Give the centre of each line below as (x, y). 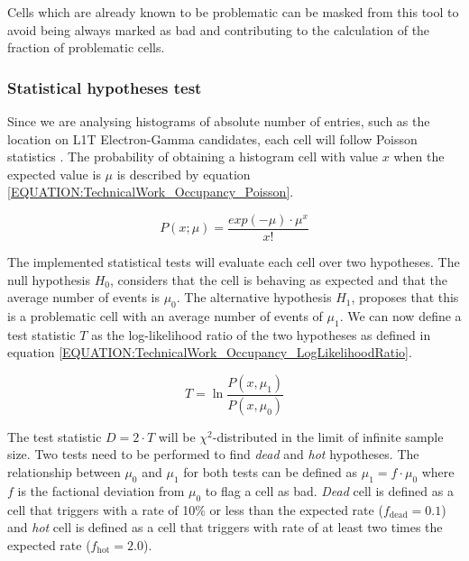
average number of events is (83, 297)
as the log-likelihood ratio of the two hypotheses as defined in (261, 334)
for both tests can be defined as (271, 472)
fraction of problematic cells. (86, 47)
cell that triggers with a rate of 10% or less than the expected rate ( (195, 509)
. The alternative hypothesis (254, 297)
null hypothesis (49, 279)
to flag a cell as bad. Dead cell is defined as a (329, 490)
